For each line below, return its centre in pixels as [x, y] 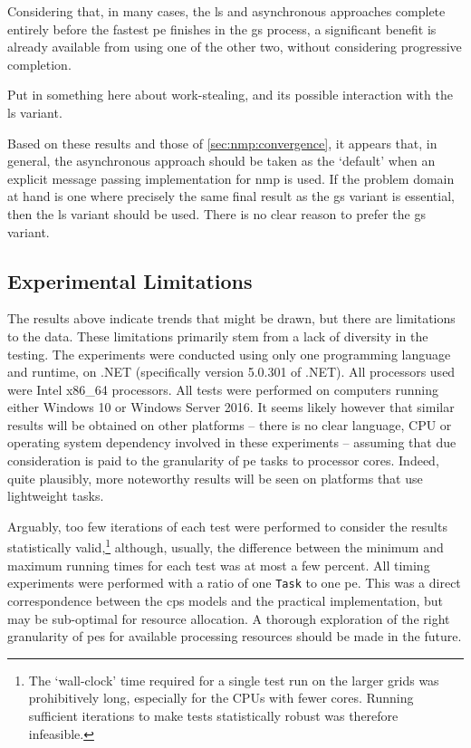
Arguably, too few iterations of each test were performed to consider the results [227, 526]
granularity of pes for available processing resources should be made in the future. [235, 636]
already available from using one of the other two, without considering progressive [235, 47]
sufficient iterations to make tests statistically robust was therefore [213, 715]
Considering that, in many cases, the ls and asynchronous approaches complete [226, 11]
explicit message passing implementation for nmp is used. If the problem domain [231, 178]
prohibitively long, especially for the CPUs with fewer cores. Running [221, 698]
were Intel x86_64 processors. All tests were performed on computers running [223, 389]
